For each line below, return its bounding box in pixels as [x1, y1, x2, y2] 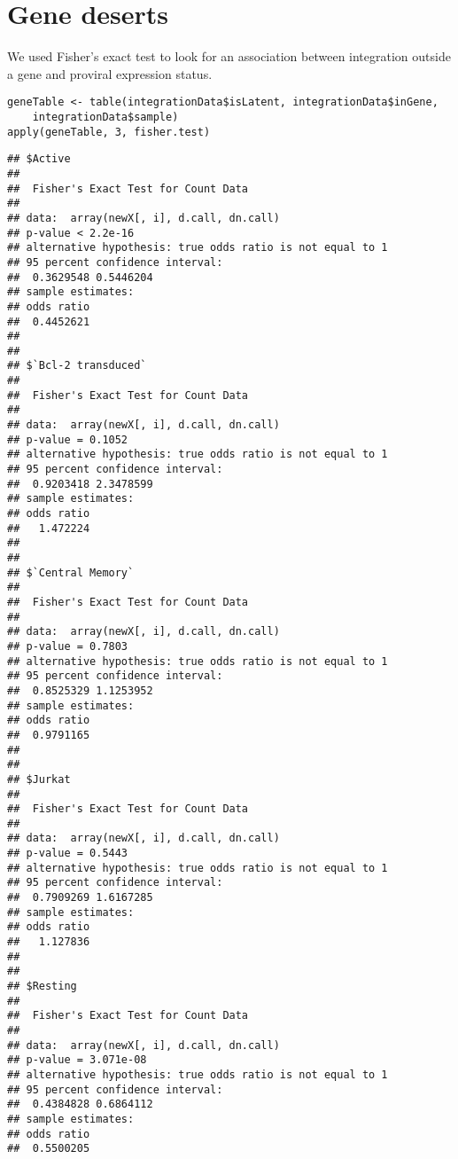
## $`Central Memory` [7, 566, 135, 579]
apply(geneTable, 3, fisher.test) [7, 125, 211, 138]
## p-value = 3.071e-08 [7, 1053, 147, 1067]
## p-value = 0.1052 [7, 433, 128, 446]
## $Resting [7, 980, 77, 993]
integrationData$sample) [32, 110, 179, 123]
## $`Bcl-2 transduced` [7, 359, 147, 372]
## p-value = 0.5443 [7, 847, 128, 860]
